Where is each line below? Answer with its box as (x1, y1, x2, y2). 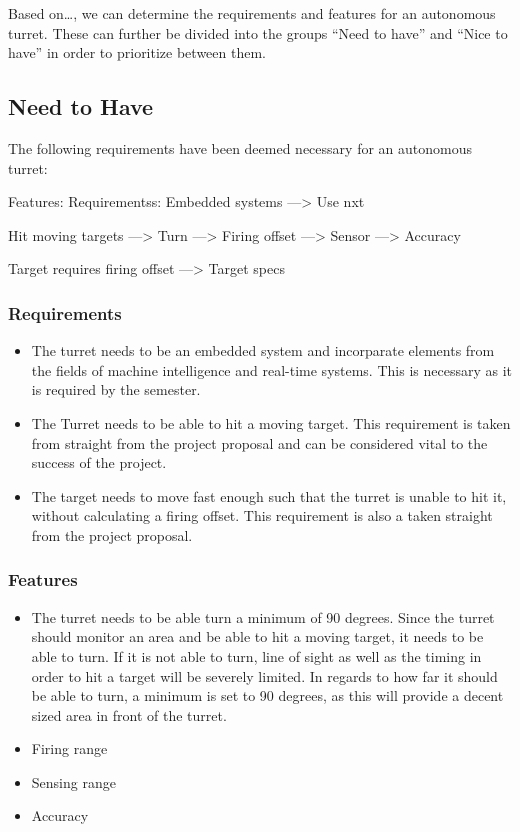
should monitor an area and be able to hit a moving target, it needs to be (31, 626, 484, 647)
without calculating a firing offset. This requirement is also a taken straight (31, 505, 493, 526)
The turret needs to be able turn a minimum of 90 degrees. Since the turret (31, 606, 495, 627)
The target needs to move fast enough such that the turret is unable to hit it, (31, 485, 507, 506)
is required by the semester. (31, 379, 201, 400)
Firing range (31, 738, 108, 759)
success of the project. (31, 452, 167, 473)
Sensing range (31, 771, 116, 792)
